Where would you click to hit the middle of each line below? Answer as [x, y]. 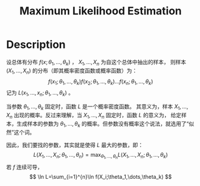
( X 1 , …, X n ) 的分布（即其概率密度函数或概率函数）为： [72, 71]
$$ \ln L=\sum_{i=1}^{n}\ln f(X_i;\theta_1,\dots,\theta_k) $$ [101, 176]
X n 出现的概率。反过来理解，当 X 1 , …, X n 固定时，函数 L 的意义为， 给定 [94, 116]
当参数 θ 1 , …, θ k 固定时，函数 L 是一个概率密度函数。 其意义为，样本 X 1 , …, [97, 107]
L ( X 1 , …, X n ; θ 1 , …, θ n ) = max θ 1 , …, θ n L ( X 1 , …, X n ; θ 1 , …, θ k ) [101, 155]
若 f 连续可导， [25, 167]
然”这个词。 [21, 132]
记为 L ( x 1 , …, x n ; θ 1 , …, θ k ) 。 [40, 94]
